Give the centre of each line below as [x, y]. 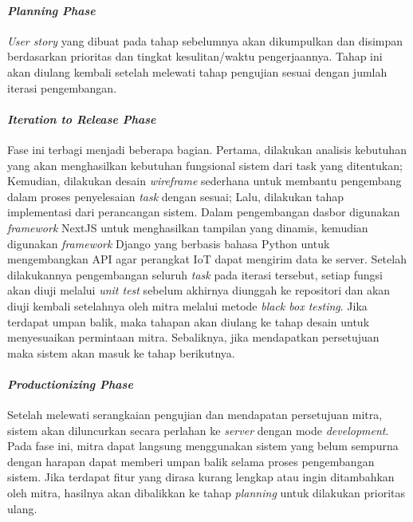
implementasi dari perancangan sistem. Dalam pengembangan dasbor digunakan [204, 212]
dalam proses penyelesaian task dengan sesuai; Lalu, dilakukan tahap [176, 196]
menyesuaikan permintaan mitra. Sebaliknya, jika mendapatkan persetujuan [193, 337]
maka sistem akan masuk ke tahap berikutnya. [121, 352]
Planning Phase [51, 10]
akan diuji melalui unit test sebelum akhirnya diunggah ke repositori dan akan [199, 290]
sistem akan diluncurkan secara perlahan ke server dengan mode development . [198, 430]
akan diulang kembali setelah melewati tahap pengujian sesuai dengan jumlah [197, 71]
